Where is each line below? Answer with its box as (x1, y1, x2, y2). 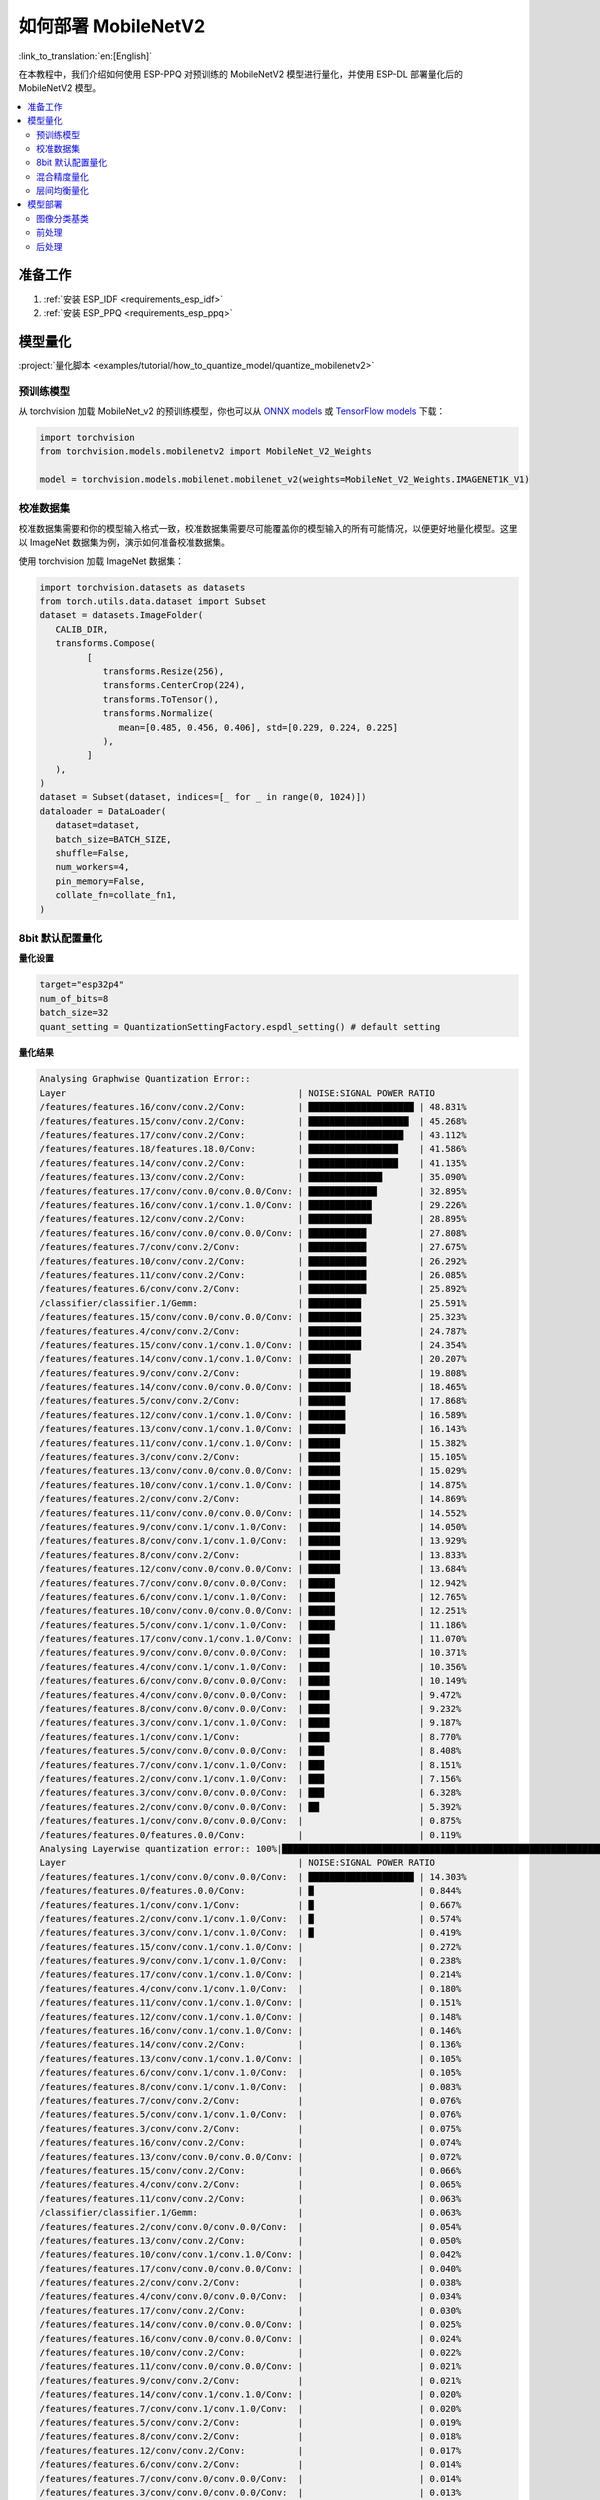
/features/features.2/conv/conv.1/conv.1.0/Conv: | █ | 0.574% (39, 1913, 462, 1924)
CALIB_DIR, (55, 623, 109, 635)
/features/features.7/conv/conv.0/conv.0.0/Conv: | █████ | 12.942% (39, 1577, 467, 1589)
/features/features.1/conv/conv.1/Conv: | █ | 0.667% (39, 1899, 462, 1910)
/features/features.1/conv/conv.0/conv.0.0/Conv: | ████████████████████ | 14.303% (39, 1871, 467, 1882)
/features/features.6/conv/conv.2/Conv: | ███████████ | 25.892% (39, 1283, 467, 1295)
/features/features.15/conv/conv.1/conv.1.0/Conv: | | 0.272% (39, 1941, 462, 1952)
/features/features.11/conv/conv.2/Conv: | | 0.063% (39, 2193, 462, 2204)
